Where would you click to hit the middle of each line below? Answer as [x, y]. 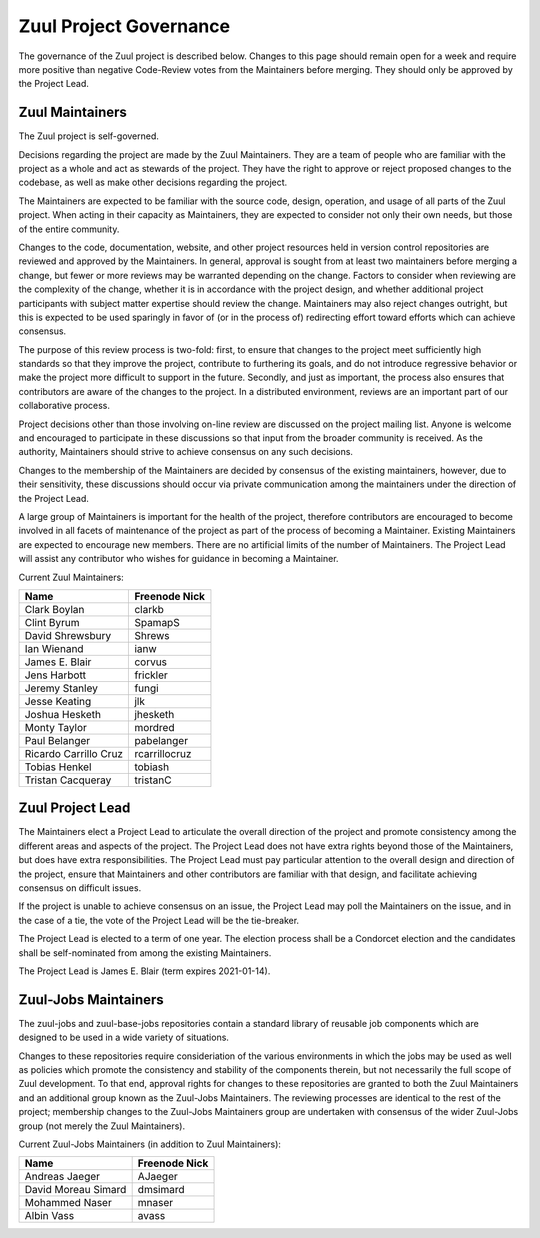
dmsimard [161, 1190]
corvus [151, 662]
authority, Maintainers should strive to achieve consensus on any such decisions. [186, 452]
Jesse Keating [58, 701]
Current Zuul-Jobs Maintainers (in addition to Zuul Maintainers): [150, 1144]
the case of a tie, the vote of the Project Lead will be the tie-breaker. [159, 920]
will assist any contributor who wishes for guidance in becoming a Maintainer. [178, 559]
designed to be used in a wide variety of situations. [124, 1037]
